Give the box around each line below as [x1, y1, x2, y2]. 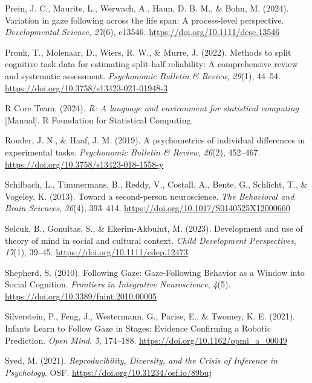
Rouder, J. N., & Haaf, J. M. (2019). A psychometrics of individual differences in [5, 134, 305, 146]
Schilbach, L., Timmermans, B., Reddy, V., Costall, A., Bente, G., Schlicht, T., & [5, 178, 308, 191]
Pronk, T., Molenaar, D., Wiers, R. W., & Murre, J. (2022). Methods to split [5, 45, 291, 58]
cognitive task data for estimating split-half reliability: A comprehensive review [5, 57, 298, 70]
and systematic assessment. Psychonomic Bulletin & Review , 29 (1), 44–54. [5, 69, 281, 82]
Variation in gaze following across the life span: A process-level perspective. [5, 13, 284, 26]
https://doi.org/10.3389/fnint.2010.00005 [5, 289, 157, 302]
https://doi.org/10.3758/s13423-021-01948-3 [5, 81, 167, 94]
